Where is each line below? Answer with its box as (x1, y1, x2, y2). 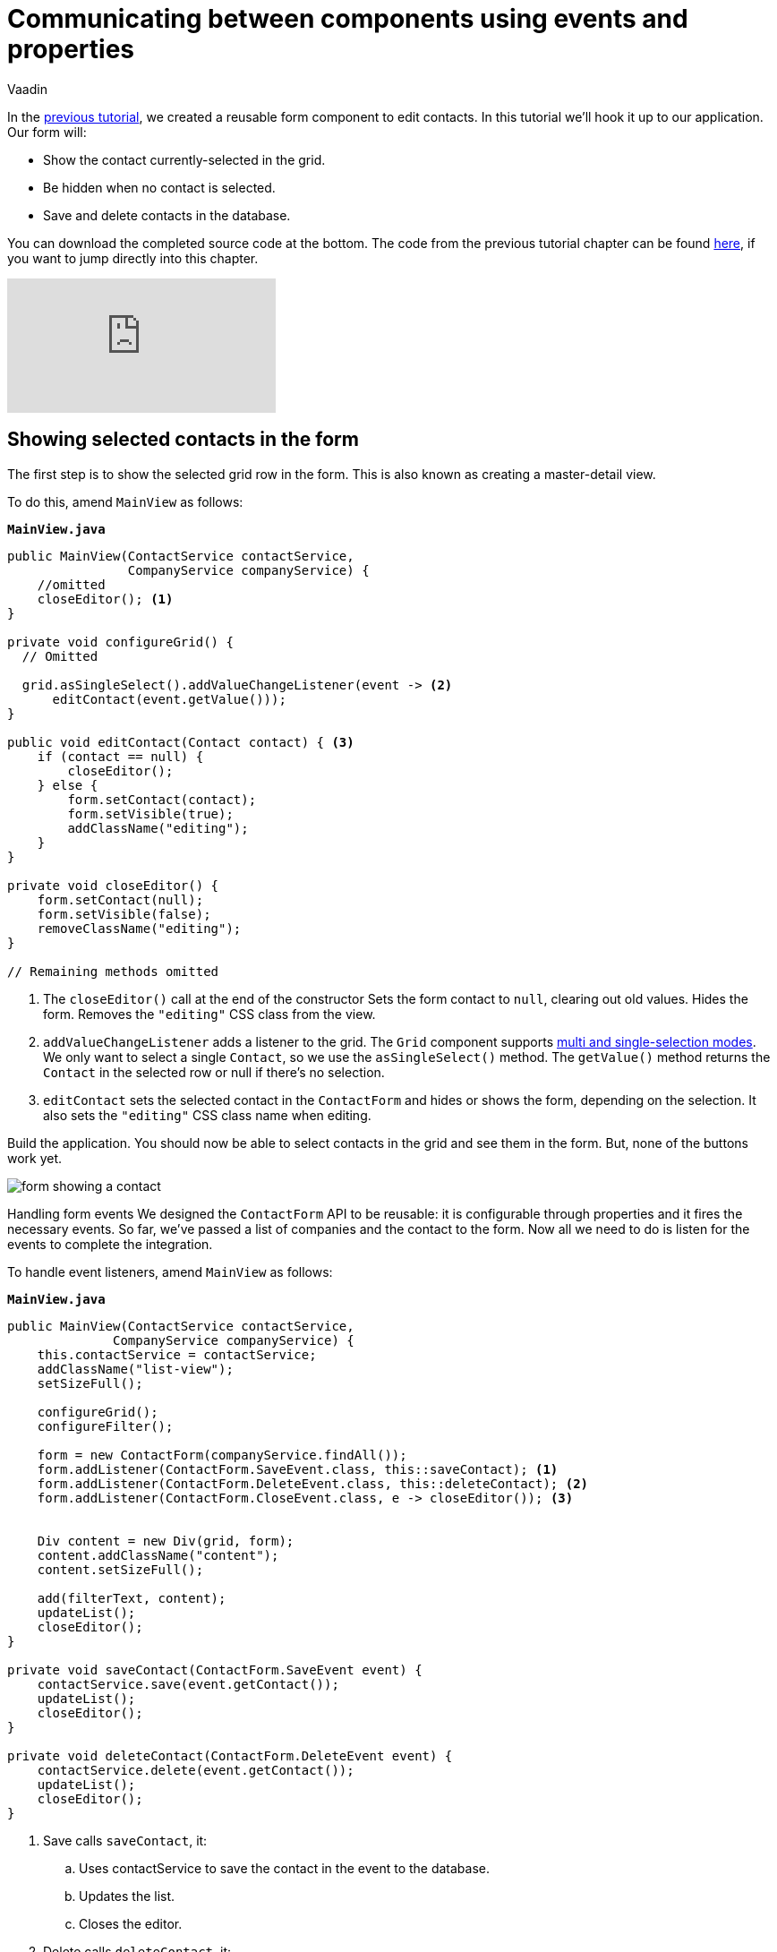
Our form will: (7, 124, 87, 140)
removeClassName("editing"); (37, 920, 242, 936)
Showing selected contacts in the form (7, 428, 359, 451)
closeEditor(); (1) (37, 591, 174, 606)
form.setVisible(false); (37, 906, 211, 921)
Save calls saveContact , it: (43, 1832, 208, 1848)
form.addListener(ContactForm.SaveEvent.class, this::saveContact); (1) (37, 1461, 559, 1477)
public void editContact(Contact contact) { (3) (7, 734, 354, 749)
